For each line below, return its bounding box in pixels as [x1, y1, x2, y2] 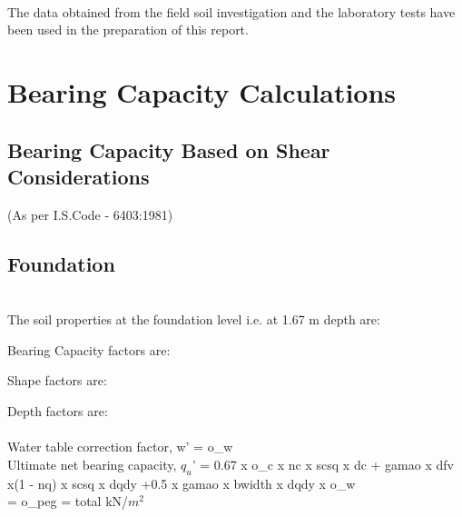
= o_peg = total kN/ [7, 492, 129, 511]
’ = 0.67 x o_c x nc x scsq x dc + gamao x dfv [192, 454, 454, 473]
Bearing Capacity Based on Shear [7, 135, 330, 164]
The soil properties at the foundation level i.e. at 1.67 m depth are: [7, 310, 380, 329]
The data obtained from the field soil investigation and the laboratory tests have [7, 2, 456, 21]
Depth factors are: [7, 401, 108, 420]
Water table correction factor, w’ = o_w [7, 437, 233, 456]
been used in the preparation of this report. [7, 20, 249, 39]
